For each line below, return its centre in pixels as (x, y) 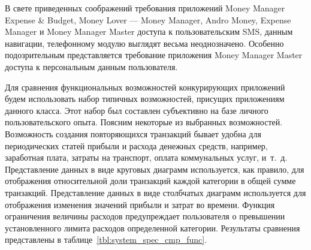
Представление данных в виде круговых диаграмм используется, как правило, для (155, 169)
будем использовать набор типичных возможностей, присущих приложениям (145, 99)
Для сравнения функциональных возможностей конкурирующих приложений (145, 87)
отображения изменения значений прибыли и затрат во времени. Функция (140, 204)
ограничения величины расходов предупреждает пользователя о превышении (145, 216)
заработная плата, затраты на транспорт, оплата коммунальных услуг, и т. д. (146, 157)
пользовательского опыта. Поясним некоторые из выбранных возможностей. (144, 122)
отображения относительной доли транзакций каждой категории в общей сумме (150, 181)
